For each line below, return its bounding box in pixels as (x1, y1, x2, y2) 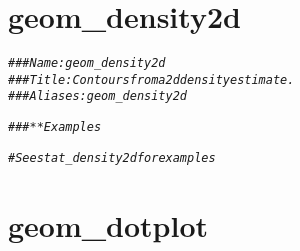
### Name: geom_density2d (8, 56, 166, 71)
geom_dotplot (8, 204, 209, 245)
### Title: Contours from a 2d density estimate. (8, 72, 295, 87)
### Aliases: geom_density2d (8, 89, 187, 104)
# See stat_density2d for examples (8, 150, 216, 165)
